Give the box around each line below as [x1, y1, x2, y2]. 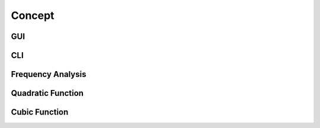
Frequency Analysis [11, 69, 87, 79]
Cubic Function [11, 107, 69, 117]
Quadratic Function [11, 88, 84, 98]
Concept [11, 9, 55, 22]
